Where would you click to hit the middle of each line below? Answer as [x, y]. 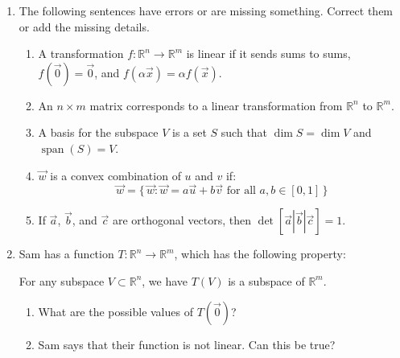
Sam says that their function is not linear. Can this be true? [187, 344]
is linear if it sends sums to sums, [268, 53]
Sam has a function [66, 254]
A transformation [81, 53]
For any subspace [62, 280]
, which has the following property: [260, 254]
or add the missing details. [84, 26]
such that [244, 132]
